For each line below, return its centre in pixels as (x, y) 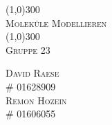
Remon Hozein (36, 100)
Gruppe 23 (28, 49)
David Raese (32, 73)
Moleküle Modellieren (56, 22)
